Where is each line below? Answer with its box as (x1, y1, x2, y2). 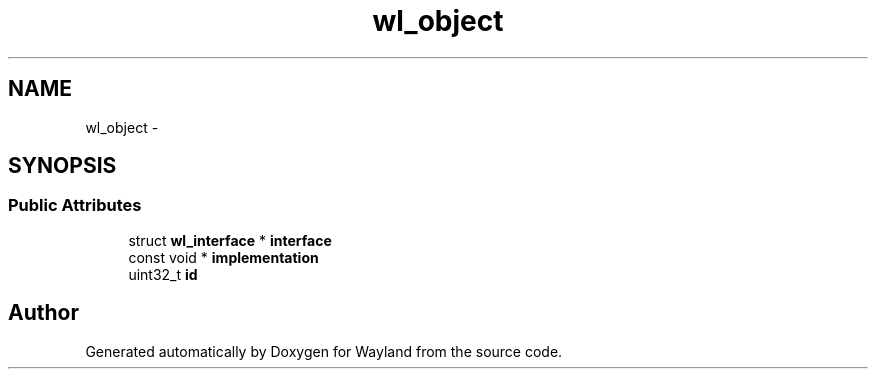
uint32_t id (128, 265, 198, 283)
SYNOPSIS (8, 153, 117, 179)
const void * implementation (128, 248, 319, 266)
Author (8, 300, 79, 326)
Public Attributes (8, 195, 142, 216)
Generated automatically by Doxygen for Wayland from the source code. (85, 342, 563, 360)
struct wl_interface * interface (128, 231, 332, 249)
